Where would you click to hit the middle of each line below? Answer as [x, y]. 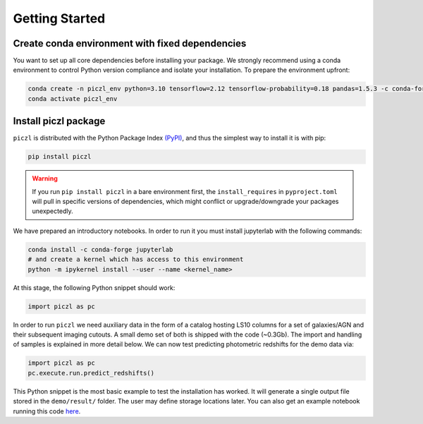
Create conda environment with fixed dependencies [130, 43]
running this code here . [47, 411]
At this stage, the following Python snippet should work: [94, 287]
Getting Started [59, 18]
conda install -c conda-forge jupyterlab [100, 249]
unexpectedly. [53, 211]
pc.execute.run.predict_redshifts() [91, 373]
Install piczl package [59, 121]
